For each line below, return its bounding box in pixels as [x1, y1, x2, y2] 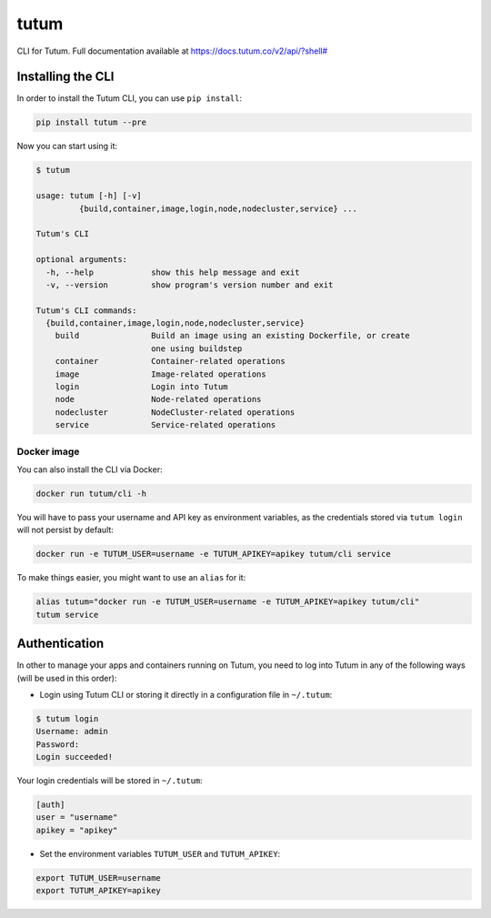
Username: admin [35, 726, 109, 737]
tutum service [35, 610, 99, 620]
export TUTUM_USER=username [35, 873, 161, 883]
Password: [35, 739, 80, 750]
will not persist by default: [16, 524, 114, 536]
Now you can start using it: [16, 141, 118, 152]
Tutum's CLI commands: [35, 305, 137, 316]
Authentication [16, 636, 105, 651]
